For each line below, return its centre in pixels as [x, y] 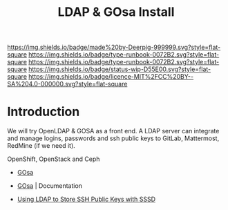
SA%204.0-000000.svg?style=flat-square [67, 84]
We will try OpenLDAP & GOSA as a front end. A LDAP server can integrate [113, 131]
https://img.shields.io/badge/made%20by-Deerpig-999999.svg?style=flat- [114, 47]
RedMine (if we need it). [41, 146]
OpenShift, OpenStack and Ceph [54, 159]
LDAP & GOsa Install [116, 12]
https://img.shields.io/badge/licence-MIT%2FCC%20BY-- [111, 77]
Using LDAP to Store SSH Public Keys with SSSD [86, 199]
